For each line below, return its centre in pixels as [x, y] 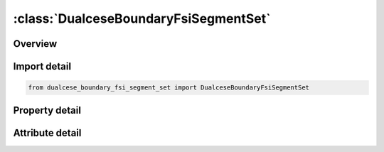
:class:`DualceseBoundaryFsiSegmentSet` [142, 18]
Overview [35, 44]
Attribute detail [47, 132]
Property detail [47, 110]
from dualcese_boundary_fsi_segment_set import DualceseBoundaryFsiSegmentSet [169, 88]
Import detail [42, 66]
